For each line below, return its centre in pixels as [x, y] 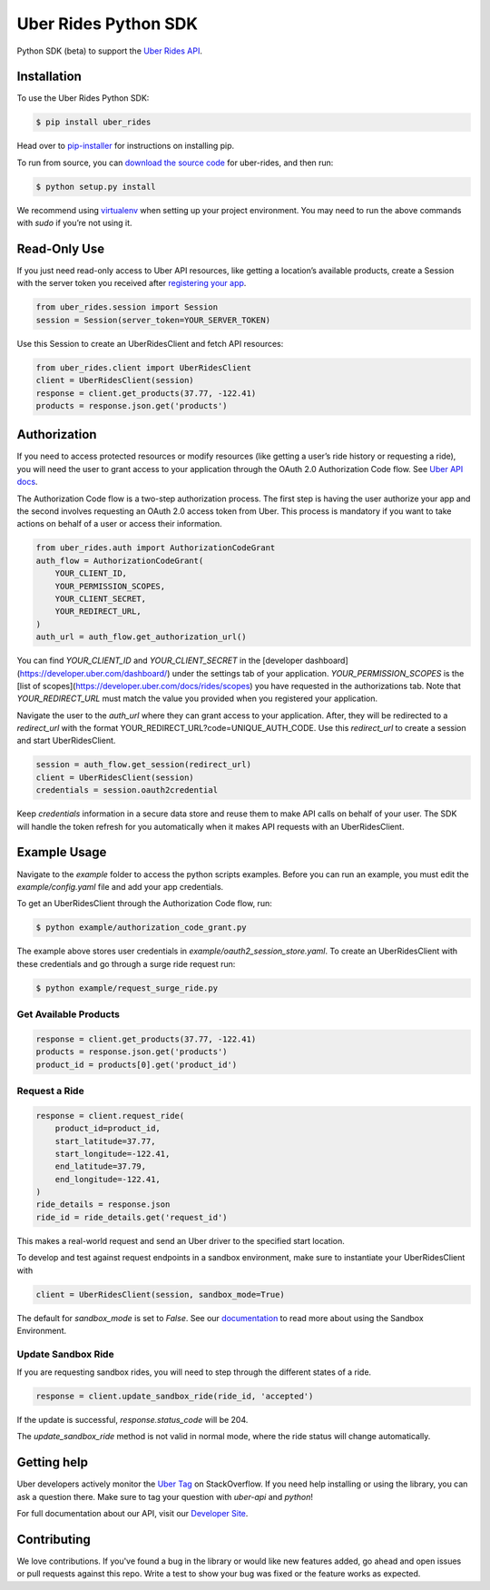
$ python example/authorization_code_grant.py [141, 928]
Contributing [54, 1539]
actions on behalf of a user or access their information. [119, 524]
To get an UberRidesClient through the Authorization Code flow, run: [144, 904]
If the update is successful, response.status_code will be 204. [132, 1420]
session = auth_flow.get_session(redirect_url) [143, 765]
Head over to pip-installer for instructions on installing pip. [126, 146]
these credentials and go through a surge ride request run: [126, 963]
